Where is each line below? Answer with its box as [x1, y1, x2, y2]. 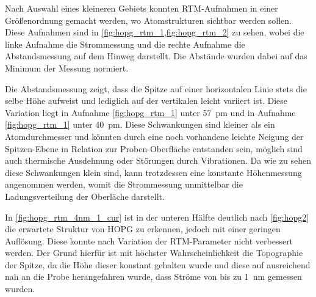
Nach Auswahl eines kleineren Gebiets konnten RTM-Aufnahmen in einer [5, 2, 278, 14]
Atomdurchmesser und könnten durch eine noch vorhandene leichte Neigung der [5, 130, 304, 142]
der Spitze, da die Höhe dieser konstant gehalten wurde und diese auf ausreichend [5, 258, 311, 271]
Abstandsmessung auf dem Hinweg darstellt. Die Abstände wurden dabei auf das [5, 50, 307, 62]
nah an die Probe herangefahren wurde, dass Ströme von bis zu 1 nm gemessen [5, 270, 302, 283]
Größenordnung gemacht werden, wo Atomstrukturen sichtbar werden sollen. [5, 13, 292, 26]
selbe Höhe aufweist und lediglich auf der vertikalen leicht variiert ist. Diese [5, 94, 288, 107]
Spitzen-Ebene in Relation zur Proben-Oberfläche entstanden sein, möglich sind [5, 142, 303, 155]
